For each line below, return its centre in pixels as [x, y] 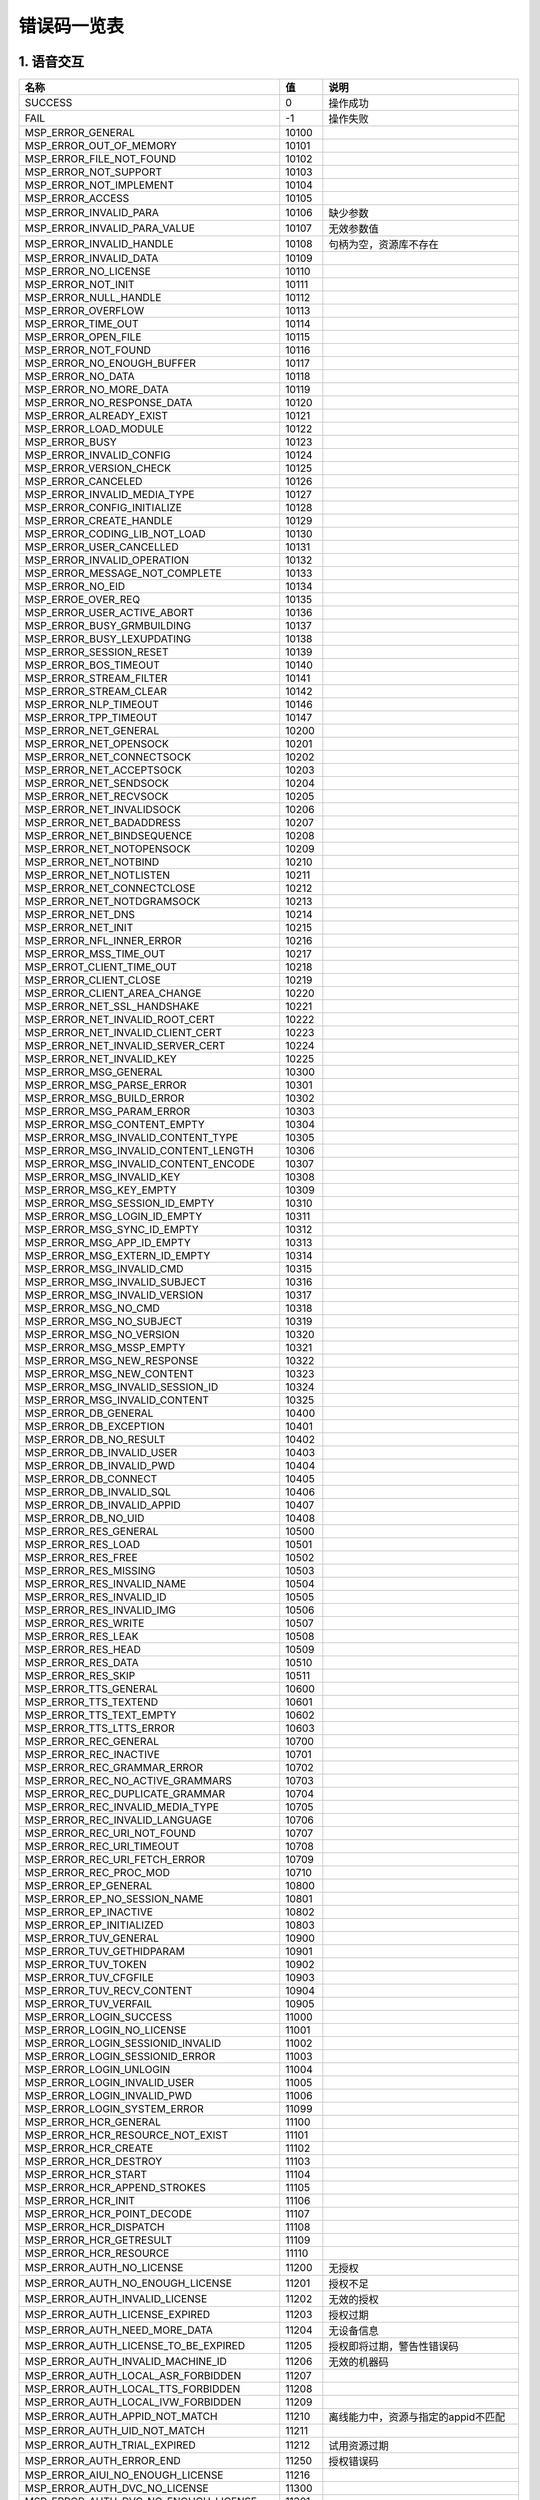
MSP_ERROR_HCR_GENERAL [93, 2122]
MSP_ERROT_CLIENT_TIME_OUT [100, 967]
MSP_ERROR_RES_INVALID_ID [95, 1597]
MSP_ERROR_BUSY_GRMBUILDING [108, 626]
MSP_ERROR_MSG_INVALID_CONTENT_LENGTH [139, 1151]
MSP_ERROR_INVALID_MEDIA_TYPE [109, 495]
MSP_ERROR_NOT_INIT [79, 285]
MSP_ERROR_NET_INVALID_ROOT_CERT [119, 1020]
